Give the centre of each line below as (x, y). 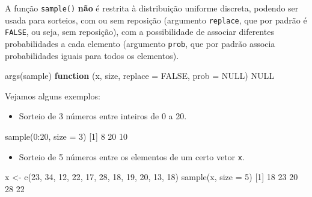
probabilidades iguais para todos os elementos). (92, 55)
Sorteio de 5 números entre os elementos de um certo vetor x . (132, 156)
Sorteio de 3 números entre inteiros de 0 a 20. (103, 116)
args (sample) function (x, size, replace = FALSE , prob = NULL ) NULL (139, 76)
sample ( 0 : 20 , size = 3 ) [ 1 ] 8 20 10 (66, 136)
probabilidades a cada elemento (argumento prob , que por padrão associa (140, 43)
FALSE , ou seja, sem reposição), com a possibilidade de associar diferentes (139, 32)
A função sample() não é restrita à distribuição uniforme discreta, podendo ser (152, 8)
